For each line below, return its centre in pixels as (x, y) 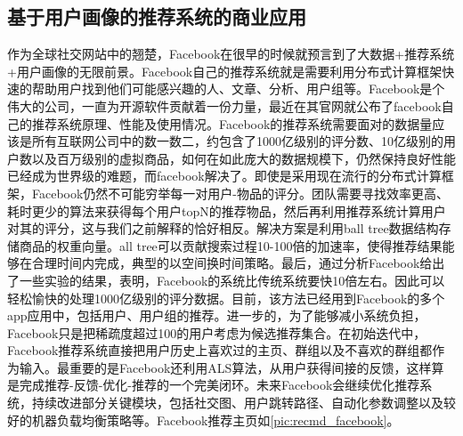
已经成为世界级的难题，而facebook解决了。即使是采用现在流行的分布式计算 (224, 176)
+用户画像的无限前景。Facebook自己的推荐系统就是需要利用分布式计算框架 (225, 71)
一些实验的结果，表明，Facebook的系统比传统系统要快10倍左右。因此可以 (232, 280)
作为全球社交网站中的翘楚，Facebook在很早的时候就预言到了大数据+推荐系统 (231, 54)
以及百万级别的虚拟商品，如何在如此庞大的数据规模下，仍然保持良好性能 (244, 158)
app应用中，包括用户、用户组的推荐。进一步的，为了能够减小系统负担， (217, 315)
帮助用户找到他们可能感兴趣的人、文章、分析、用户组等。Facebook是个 (238, 89)
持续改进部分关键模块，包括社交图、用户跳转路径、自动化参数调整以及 (237, 403)
